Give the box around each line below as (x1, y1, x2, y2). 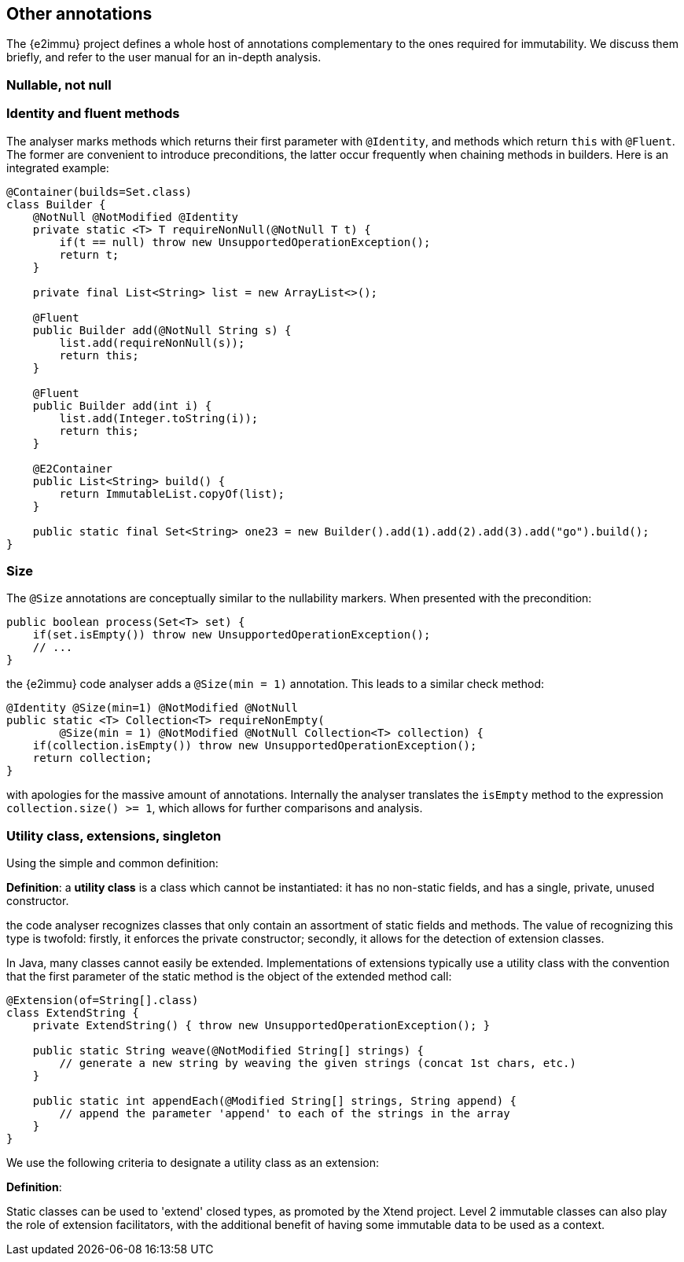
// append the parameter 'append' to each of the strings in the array (59, 1107, 510, 1120)
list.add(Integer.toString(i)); (59, 411, 259, 425)
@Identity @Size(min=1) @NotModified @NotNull (6, 701, 298, 715)
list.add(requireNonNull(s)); (59, 336, 245, 349)
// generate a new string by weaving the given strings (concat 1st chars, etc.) (59, 1057, 576, 1070)
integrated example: (6, 160, 109, 175)
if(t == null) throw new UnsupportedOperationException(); (59, 235, 431, 248)
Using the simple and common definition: (6, 856, 219, 870)
